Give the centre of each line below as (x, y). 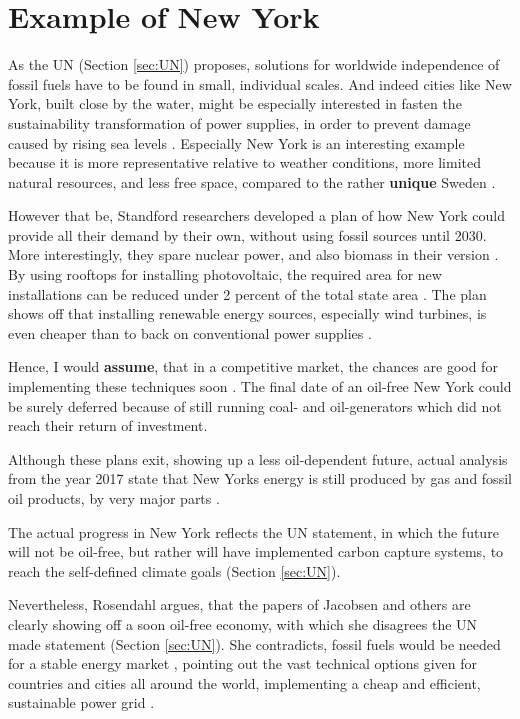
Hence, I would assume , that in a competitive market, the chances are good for (253, 366)
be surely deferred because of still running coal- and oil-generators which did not (255, 405)
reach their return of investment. (108, 425)
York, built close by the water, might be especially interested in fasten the (235, 103)
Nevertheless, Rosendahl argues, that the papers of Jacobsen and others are (239, 604)
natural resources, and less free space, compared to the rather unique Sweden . (252, 181)
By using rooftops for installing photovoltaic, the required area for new (225, 274)
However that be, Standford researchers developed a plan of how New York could (256, 215)
